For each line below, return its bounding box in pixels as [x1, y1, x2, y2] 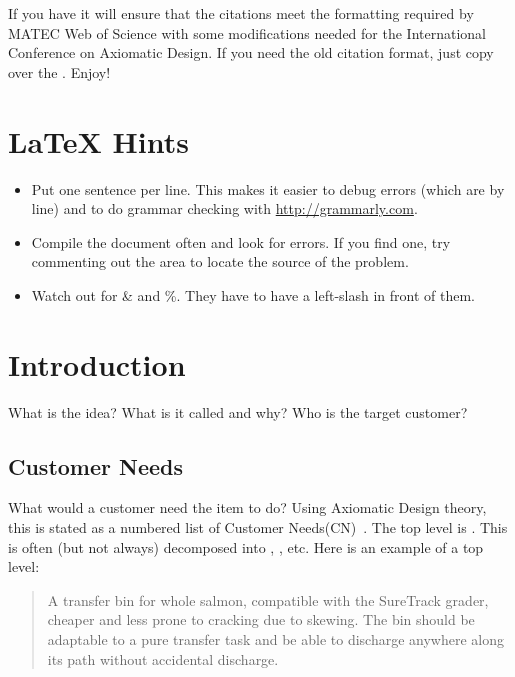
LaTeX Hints [8, 120, 189, 161]
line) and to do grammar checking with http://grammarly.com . [31, 198, 418, 219]
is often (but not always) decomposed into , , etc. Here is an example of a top [8, 536, 484, 557]
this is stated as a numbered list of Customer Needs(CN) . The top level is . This [8, 516, 508, 537]
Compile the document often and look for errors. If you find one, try [31, 231, 451, 252]
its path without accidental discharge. [47, 648, 279, 669]
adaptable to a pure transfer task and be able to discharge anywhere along [47, 628, 505, 649]
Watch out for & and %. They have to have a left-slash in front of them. [31, 284, 475, 305]
